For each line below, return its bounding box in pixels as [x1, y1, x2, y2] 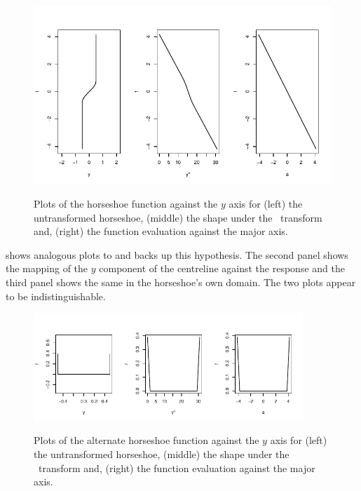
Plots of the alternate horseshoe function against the [34, 433, 259, 448]
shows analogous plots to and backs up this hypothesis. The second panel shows [6, 247, 348, 262]
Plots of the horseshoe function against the [34, 196, 218, 210]
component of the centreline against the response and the [99, 261, 345, 276]
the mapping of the [6, 261, 88, 276]
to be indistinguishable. [6, 288, 106, 303]
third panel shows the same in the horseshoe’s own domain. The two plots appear [6, 274, 356, 289]
